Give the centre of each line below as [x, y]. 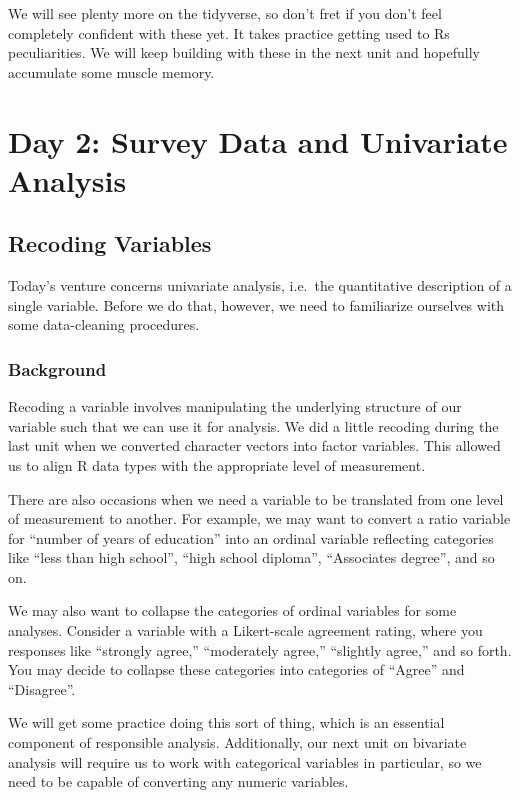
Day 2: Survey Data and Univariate [258, 140]
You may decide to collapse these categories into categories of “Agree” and [236, 669]
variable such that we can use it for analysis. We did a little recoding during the [253, 425]
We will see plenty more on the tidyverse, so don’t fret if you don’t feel [225, 13]
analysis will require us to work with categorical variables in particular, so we [245, 761]
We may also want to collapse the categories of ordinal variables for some [232, 610]
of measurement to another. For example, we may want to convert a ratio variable [259, 518]
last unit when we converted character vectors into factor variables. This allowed [254, 445]
